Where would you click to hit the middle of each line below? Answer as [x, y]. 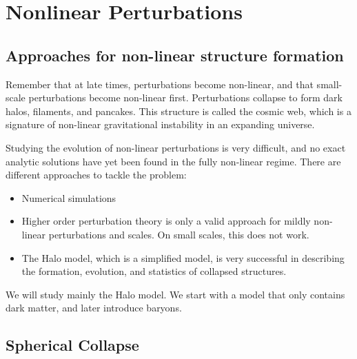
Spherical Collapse [72, 345]
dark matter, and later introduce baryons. [94, 308]
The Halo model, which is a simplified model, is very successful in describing [183, 257]
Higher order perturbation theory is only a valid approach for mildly [166, 221]
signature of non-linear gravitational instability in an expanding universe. [160, 124]
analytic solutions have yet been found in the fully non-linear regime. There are [173, 161]
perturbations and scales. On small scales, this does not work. [179, 234]
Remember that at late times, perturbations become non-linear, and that [160, 84]
